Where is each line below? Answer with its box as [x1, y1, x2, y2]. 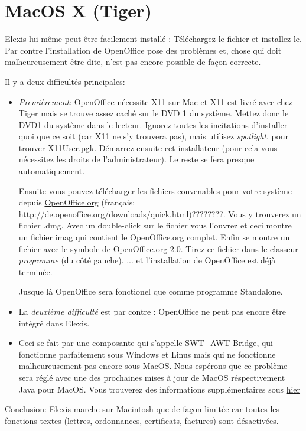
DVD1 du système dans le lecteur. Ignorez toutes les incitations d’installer [18, 118, 288, 130]
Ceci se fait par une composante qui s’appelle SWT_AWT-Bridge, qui [18, 337, 274, 349]
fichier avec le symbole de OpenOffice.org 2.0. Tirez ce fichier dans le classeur [18, 242, 298, 254]
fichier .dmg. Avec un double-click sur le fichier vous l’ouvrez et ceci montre [18, 219, 292, 231]
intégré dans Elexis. [18, 316, 90, 329]
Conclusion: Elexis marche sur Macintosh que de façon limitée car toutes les [5, 403, 280, 415]
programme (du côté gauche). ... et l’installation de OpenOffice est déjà [18, 254, 276, 266]
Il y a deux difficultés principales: [5, 75, 125, 87]
